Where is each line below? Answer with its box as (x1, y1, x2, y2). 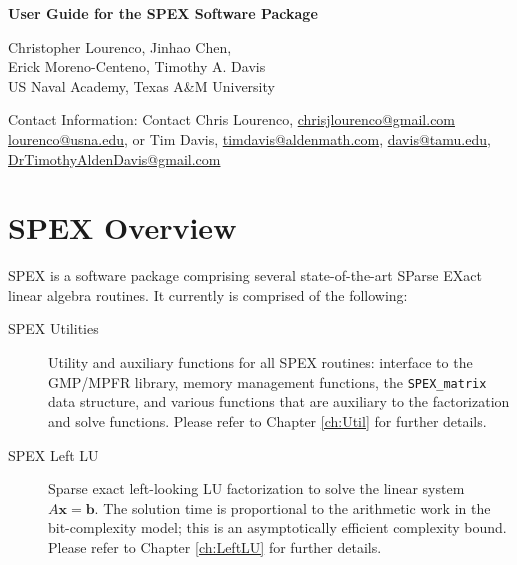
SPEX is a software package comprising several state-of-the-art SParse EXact (8, 265, 482, 286)
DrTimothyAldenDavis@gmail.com (8, 148, 221, 169)
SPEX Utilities (8, 318, 99, 339)
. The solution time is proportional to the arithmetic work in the (94, 497, 491, 518)
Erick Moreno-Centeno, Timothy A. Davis (8, 56, 266, 77)
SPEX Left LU (8, 444, 99, 465)
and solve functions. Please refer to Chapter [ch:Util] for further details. (48, 410, 487, 431)
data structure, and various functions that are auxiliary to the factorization (48, 391, 510, 412)
